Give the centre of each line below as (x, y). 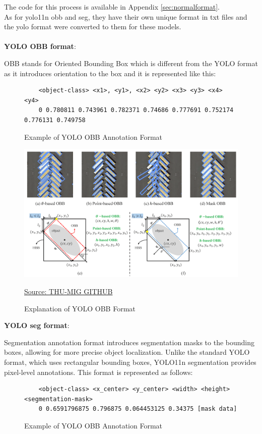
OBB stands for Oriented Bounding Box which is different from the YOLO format (131, 63)
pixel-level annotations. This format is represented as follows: (99, 372)
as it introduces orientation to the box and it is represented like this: (110, 73)
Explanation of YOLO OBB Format (80, 308)
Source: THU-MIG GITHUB (69, 291)
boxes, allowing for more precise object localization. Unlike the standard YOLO (127, 352)
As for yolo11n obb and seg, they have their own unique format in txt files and (126, 16)
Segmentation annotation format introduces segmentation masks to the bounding (129, 342)
